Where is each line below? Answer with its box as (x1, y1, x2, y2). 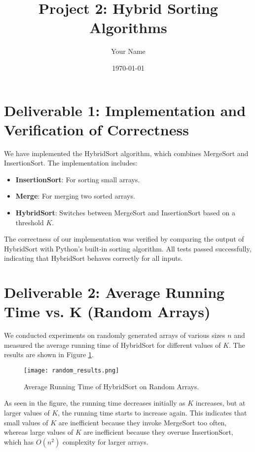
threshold (15, 217, 44, 227)
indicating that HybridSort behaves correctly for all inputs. (4, 253, 183, 263)
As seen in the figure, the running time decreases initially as (4, 398, 185, 408)
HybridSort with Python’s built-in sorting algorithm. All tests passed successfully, (4, 243, 252, 253)
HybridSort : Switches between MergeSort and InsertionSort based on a (15, 207, 235, 217)
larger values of (4, 407, 50, 417)
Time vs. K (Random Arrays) (4, 301, 211, 322)
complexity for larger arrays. (62, 436, 148, 447)
